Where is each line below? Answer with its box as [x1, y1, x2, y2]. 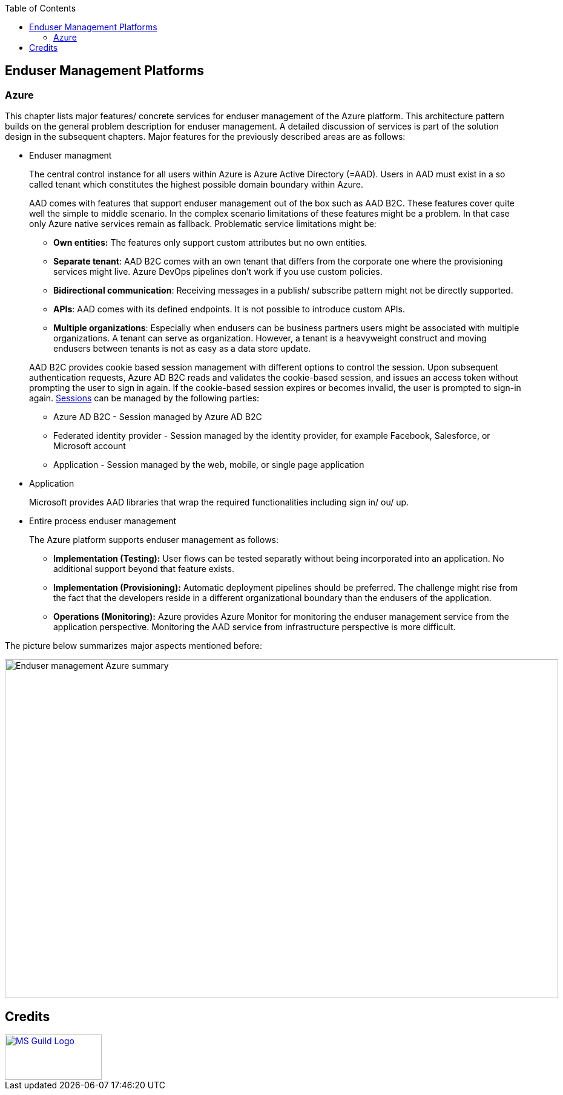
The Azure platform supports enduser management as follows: [29, 534, 279, 545]
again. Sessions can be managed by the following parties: [29, 393, 260, 404]
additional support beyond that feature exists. [53, 564, 234, 574]
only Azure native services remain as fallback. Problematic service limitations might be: [29, 219, 377, 229]
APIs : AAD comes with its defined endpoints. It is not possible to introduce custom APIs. [53, 304, 405, 315]
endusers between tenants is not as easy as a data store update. [53, 343, 311, 354]
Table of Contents [5, 3, 76, 13]
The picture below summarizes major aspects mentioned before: [5, 640, 262, 651]
